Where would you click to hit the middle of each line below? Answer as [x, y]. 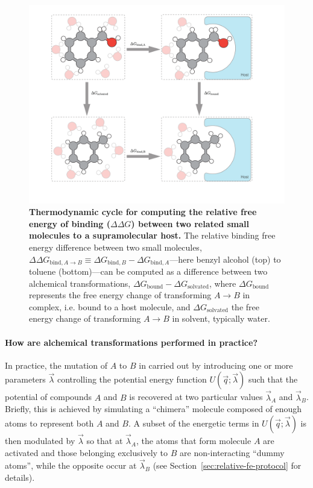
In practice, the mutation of [56, 365]
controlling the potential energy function [132, 379]
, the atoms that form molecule [194, 440]
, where [223, 283]
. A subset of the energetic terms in [194, 423]
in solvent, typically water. [221, 318]
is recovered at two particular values [196, 397]
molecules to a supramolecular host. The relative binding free [152, 235]
